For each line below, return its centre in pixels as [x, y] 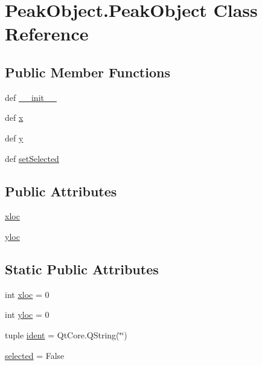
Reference [47, 34]
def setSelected [32, 158]
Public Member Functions [88, 72]
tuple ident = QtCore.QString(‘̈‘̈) [66, 334]
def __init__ [31, 97]
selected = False [35, 355]
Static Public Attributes [82, 269]
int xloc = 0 [27, 294]
